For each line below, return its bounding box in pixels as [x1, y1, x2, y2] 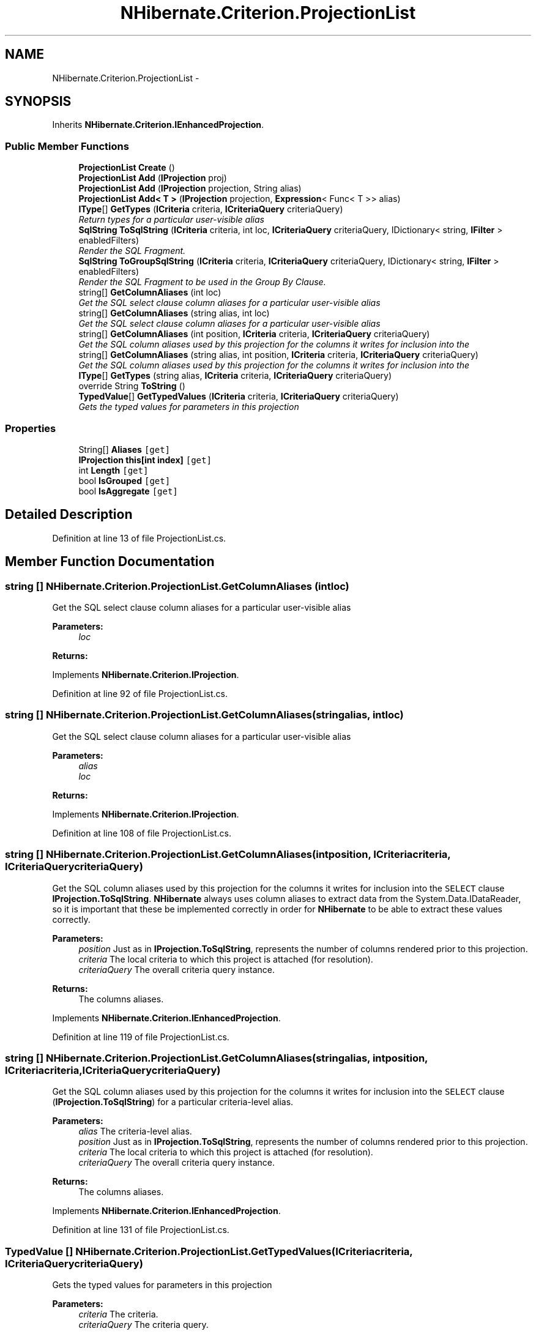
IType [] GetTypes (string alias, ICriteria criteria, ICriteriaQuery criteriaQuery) [78, 370, 392, 381]
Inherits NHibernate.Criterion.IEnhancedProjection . [52, 119, 264, 130]
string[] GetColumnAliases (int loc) [78, 287, 221, 298]
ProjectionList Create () [78, 162, 175, 173]
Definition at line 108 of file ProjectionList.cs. [52, 827, 231, 838]
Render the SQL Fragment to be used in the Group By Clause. [78, 277, 326, 288]
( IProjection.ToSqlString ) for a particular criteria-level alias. [52, 1097, 294, 1108]
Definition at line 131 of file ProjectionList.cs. [52, 1224, 229, 1235]
